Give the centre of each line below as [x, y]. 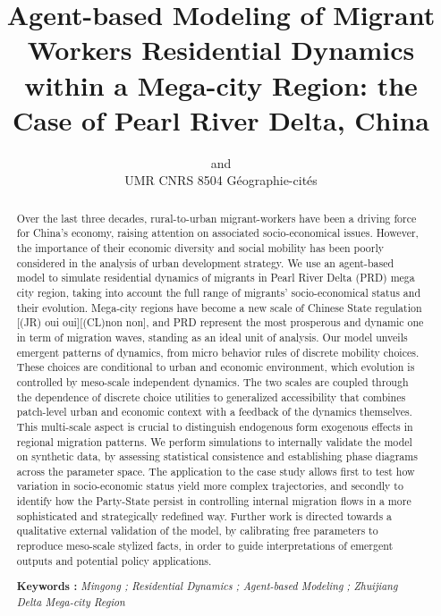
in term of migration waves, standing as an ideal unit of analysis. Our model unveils [212, 337]
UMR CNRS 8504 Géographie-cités [221, 180]
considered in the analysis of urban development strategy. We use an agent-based [205, 262]
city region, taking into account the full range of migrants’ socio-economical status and [219, 292]
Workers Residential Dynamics [221, 50]
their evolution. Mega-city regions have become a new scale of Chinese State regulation [219, 307]
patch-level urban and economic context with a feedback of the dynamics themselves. [214, 412]
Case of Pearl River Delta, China [220, 119]
